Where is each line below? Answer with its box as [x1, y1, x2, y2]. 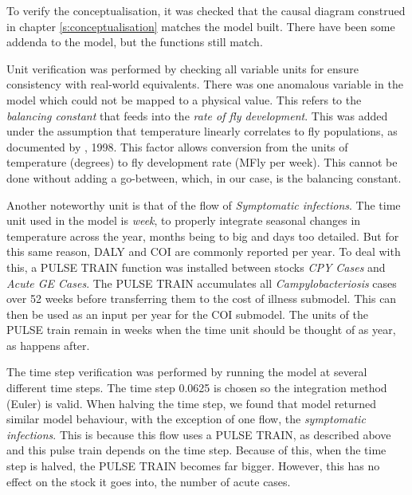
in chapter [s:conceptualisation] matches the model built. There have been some [6, 18, 395, 34]
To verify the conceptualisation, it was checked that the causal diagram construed [6, 2, 406, 18]
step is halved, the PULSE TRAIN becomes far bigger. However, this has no [6, 458, 380, 474]
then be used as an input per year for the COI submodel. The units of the [6, 305, 368, 322]
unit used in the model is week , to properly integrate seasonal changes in [6, 212, 361, 229]
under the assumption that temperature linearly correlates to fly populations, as [6, 123, 398, 139]
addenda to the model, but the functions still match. [6, 33, 263, 50]
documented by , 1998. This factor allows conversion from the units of [6, 138, 348, 155]
